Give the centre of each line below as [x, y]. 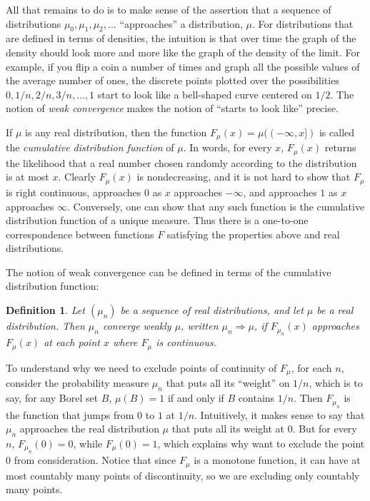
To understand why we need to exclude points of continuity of [141, 367]
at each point [72, 342]
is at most [27, 177]
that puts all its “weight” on [228, 383]
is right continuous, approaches [74, 192]
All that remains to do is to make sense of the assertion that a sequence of [169, 9]
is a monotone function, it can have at [277, 460]
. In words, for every [227, 147]
